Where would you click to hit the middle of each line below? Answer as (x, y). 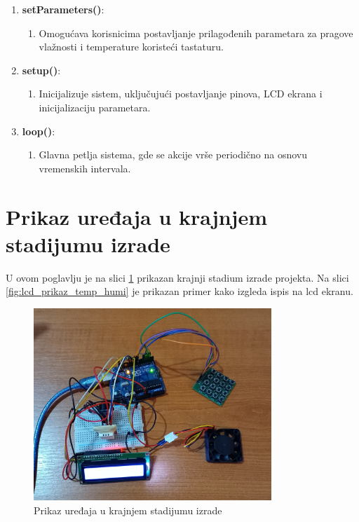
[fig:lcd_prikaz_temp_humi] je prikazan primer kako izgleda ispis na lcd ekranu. (179, 291)
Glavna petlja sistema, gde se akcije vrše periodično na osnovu (173, 154)
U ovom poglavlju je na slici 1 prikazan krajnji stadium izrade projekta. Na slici (177, 277)
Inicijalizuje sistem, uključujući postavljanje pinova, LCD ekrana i (181, 94)
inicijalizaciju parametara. (95, 107)
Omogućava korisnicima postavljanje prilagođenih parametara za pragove (196, 33)
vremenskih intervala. (85, 168)
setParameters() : (63, 9)
